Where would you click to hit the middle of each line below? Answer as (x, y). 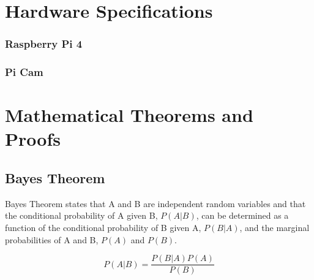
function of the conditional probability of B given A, (103, 228)
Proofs (33, 139)
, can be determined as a (242, 215)
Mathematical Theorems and (129, 115)
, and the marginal (275, 228)
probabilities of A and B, (52, 239)
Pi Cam (24, 72)
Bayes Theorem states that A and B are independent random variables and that (155, 203)
